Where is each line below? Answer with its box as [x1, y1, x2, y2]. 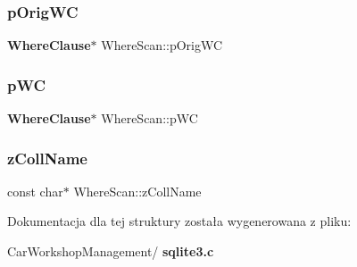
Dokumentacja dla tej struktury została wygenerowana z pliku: [7, 212, 352, 230]
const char [7, 181, 63, 200]
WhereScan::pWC [101, 109, 198, 128]
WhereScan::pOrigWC [101, 36, 223, 54]
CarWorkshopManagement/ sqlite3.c [7, 242, 214, 261]
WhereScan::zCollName [73, 181, 202, 200]
